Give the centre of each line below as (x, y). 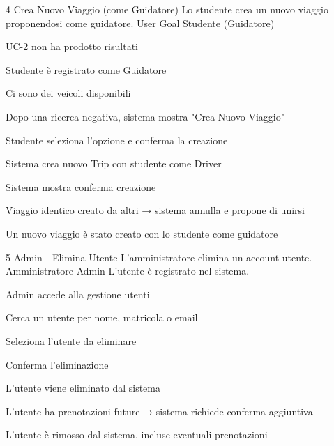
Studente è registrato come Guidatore (86, 69)
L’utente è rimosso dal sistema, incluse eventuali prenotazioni (137, 435)
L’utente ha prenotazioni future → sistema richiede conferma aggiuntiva (159, 411)
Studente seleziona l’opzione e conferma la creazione (117, 140)
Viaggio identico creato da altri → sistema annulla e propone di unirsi (155, 210)
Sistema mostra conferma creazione (81, 186)
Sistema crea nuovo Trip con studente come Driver (114, 163)
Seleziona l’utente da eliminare (71, 340)
